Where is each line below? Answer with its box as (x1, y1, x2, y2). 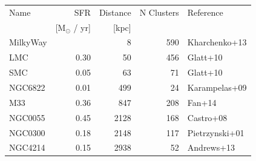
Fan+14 (187, 96, 217, 108)
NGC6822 (9, 80, 45, 93)
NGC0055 (9, 111, 45, 123)
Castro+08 (187, 111, 228, 123)
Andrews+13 (187, 141, 235, 154)
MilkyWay (9, 36, 47, 48)
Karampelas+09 (187, 80, 247, 93)
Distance (99, 5, 131, 18)
